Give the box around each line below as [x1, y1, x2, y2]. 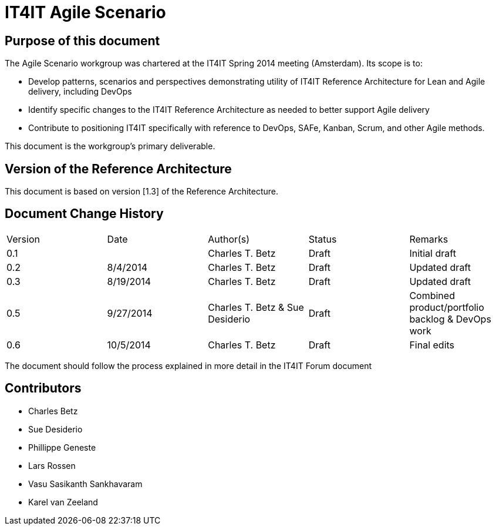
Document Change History [5, 206, 164, 222]
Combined [409, 289, 455, 301]
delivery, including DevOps [28, 86, 132, 97]
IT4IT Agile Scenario [5, 2, 166, 22]
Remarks [409, 233, 448, 245]
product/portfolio [409, 301, 484, 313]
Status [308, 233, 337, 245]
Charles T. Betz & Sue [208, 301, 304, 313]
